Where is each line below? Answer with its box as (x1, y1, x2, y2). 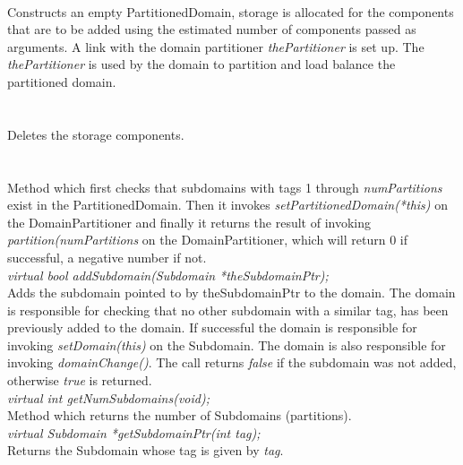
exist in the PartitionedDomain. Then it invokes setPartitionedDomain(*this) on (7, 195, 449, 214)
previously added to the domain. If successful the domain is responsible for (7, 318, 417, 337)
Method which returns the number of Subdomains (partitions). (7, 406, 352, 425)
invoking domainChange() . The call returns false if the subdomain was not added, (7, 353, 457, 372)
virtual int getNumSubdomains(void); (7, 388, 210, 407)
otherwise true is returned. (7, 371, 152, 390)
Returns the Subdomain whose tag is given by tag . (7, 441, 284, 460)
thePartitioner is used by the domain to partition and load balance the (7, 55, 396, 73)
